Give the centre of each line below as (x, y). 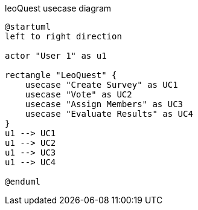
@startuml (28, 27)
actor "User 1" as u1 (56, 56)
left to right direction (63, 36)
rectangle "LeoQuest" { (61, 75)
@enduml (23, 182)
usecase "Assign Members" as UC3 (104, 104)
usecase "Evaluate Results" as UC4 (109, 114)
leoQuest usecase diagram (58, 8)
